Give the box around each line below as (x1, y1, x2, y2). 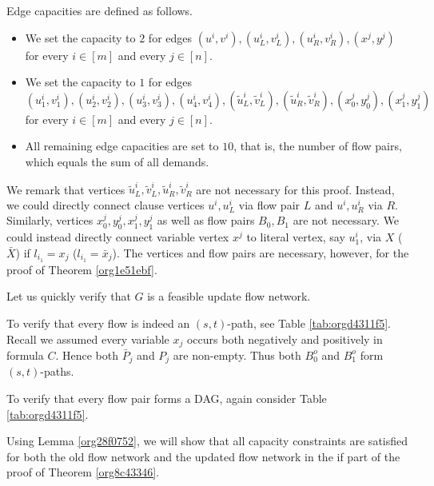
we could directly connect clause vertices (6, 196, 205, 213)
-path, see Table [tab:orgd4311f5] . (227, 314, 391, 331)
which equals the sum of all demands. (25, 153, 209, 169)
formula (6, 346, 44, 363)
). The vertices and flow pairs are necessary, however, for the (112, 244, 409, 261)
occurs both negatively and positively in (186, 330, 383, 347)
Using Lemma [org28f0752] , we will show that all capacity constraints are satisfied (6, 432, 408, 449)
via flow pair (238, 196, 301, 213)
